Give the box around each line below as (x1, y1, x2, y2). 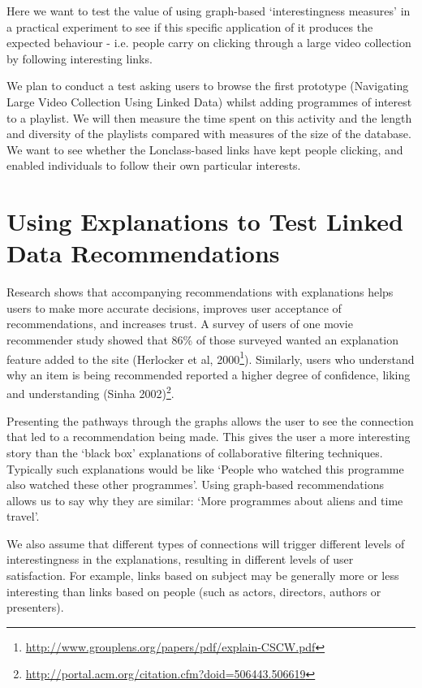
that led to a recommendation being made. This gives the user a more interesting (6, 428, 411, 445)
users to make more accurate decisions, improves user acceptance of (6, 299, 342, 316)
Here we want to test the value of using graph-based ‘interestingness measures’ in (6, 2, 411, 19)
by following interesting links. (6, 50, 153, 67)
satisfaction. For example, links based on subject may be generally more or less (6, 567, 399, 584)
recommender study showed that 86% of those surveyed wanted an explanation (6, 331, 399, 348)
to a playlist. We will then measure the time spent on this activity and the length (6, 109, 412, 126)
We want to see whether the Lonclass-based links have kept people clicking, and (6, 141, 403, 158)
